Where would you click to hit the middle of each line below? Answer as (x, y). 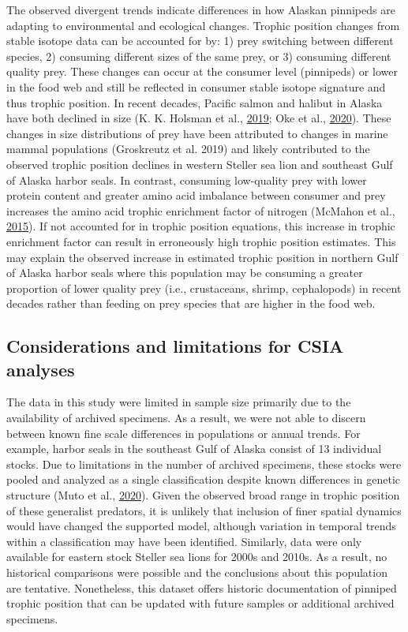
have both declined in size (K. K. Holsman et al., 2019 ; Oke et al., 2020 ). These (199, 118)
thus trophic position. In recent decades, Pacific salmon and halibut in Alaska (195, 102)
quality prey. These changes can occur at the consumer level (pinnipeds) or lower (202, 71)
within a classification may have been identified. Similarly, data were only (184, 541)
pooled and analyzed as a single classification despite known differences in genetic (204, 479)
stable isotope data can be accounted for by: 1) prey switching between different (200, 41)
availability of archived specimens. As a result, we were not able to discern (186, 418)
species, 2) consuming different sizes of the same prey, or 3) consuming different (199, 56)
